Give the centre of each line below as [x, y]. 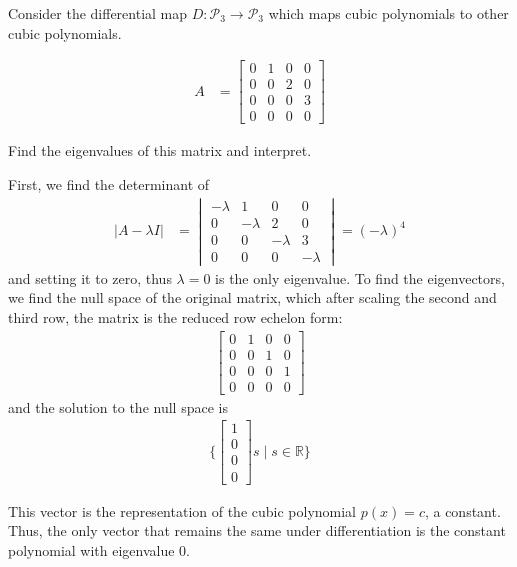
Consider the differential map [98, 13]
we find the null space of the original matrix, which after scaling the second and [252, 297]
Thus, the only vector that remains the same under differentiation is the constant [257, 530]
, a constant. [462, 510]
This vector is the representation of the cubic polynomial [182, 510]
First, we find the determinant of [109, 183]
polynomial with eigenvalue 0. [99, 549]
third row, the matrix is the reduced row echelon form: [175, 317]
